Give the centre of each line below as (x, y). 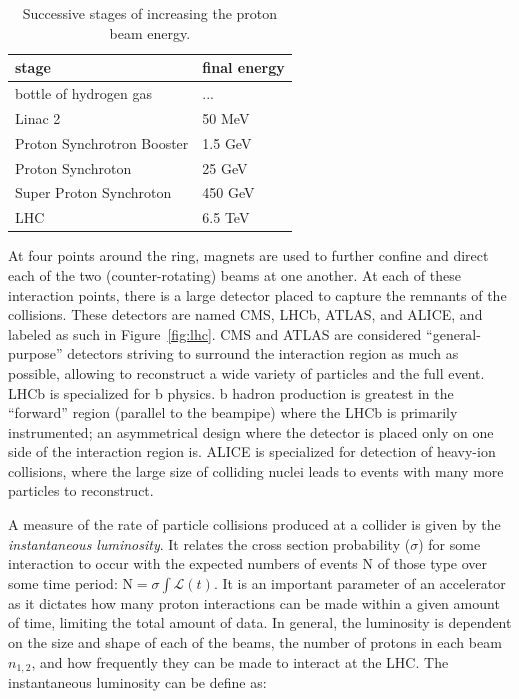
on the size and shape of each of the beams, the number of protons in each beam (255, 642)
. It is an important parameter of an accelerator (359, 582)
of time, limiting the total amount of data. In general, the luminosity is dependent (260, 622)
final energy (243, 67)
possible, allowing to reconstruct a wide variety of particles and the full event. (246, 372)
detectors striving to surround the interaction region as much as (263, 353)
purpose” (35, 353)
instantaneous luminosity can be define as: (137, 682)
